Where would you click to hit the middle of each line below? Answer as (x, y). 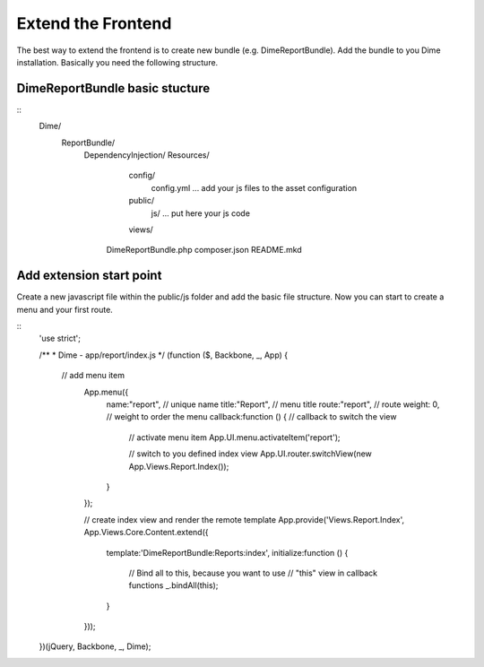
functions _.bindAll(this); (173, 585)
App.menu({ (106, 392)
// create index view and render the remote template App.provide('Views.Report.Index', (244, 519)
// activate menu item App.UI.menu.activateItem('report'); (234, 437)
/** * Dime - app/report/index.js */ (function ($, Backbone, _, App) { (164, 355)
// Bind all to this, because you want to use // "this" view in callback (253, 573)
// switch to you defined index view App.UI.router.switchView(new (250, 454)
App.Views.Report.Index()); (179, 466)
